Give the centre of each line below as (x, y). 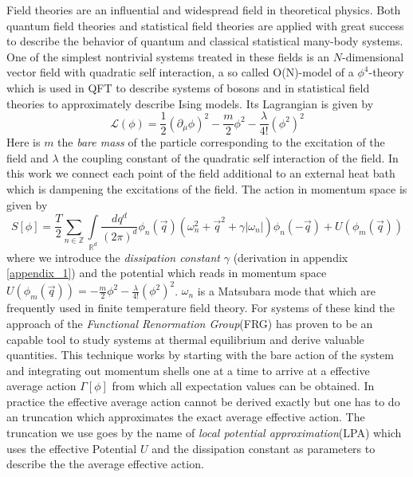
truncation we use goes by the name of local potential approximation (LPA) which (204, 433)
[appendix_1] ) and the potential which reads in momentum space (167, 273)
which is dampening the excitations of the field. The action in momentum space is (207, 189)
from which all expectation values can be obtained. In (243, 386)
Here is (24, 142)
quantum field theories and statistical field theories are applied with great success (205, 25)
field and (28, 157)
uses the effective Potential (72, 448)
